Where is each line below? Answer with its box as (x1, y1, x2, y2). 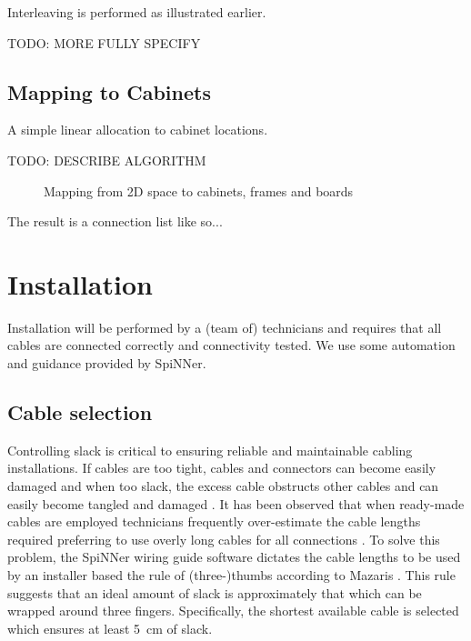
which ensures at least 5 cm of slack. (7, 618, 213, 637)
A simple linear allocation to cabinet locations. (7, 120, 268, 139)
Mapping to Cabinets (7, 77, 211, 105)
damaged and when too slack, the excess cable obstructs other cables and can (7, 476, 439, 496)
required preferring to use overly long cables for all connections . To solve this (7, 529, 440, 548)
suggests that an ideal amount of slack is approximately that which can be (7, 583, 422, 602)
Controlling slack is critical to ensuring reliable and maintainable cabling (7, 440, 413, 459)
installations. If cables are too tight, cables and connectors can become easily (7, 458, 436, 477)
